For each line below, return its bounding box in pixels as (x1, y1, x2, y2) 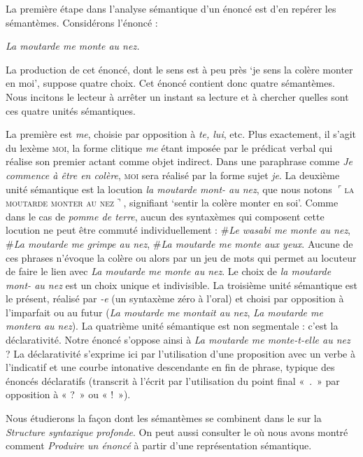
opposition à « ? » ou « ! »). (6, 387, 131, 402)
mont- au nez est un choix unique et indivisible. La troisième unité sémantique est (6, 277, 358, 292)
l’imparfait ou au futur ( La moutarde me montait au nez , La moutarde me (6, 304, 323, 319)
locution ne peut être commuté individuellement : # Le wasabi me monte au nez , (6, 223, 351, 237)
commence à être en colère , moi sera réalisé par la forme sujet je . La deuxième (6, 167, 340, 182)
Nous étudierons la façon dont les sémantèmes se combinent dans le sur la (6, 411, 322, 426)
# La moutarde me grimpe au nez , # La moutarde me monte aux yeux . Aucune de (6, 236, 353, 251)
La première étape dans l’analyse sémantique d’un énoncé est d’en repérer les (6, 1, 336, 15)
